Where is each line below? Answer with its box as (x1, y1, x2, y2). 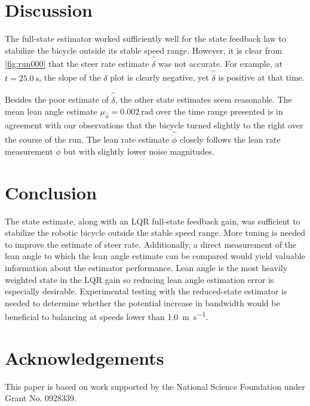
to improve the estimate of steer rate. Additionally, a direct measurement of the (5, 238, 297, 250)
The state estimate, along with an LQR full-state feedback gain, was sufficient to (5, 214, 300, 227)
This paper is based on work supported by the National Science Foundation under (5, 380, 305, 392)
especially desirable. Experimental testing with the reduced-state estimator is (5, 285, 287, 297)
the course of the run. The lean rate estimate (5, 133, 170, 146)
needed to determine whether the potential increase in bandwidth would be (5, 296, 280, 309)
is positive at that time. (218, 71, 305, 84)
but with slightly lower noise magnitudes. (63, 144, 214, 157)
